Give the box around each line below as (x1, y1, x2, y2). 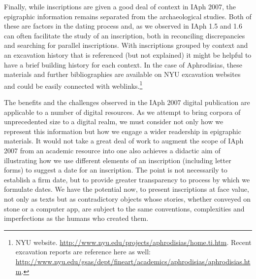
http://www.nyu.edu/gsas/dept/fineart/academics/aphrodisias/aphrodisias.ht (15, 256, 251, 266)
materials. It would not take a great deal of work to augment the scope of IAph (4, 136, 244, 146)
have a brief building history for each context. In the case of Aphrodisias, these (4, 59, 242, 70)
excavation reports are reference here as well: (15, 246, 151, 257)
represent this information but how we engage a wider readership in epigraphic (4, 126, 241, 136)
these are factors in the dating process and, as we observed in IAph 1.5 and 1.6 (4, 21, 242, 31)
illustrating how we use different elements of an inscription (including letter (4, 155, 231, 165)
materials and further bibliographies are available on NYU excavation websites (4, 69, 241, 79)
